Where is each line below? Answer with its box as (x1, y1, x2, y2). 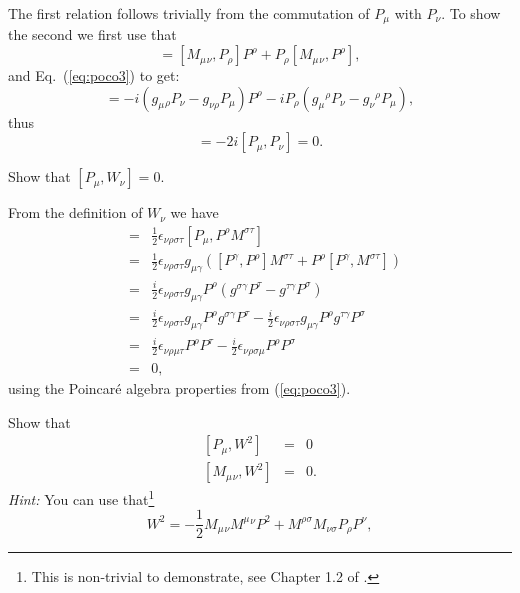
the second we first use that (8, 24, 177, 45)
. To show (441, 3, 501, 23)
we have (170, 202, 219, 223)
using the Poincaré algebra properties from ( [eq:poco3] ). (8, 377, 351, 398)
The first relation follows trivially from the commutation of (8, 3, 370, 23)
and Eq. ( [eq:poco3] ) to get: (8, 65, 180, 86)
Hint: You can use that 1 (8, 486, 155, 509)
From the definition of (8, 202, 143, 223)
